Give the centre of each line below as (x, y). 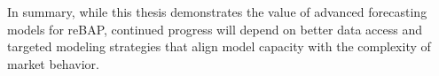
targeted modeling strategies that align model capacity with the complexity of (219, 46)
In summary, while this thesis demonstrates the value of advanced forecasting (217, 11)
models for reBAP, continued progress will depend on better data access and (215, 29)
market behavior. (53, 63)
